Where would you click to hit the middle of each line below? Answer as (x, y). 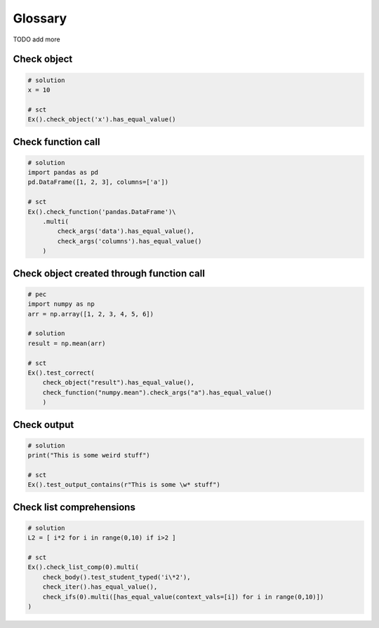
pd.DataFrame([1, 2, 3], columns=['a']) (98, 182)
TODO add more (36, 39)
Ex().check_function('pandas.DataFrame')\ (102, 212)
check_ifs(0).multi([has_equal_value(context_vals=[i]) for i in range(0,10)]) (183, 597)
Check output (44, 425)
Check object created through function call (109, 273)
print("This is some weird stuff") (89, 455)
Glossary (40, 18)
